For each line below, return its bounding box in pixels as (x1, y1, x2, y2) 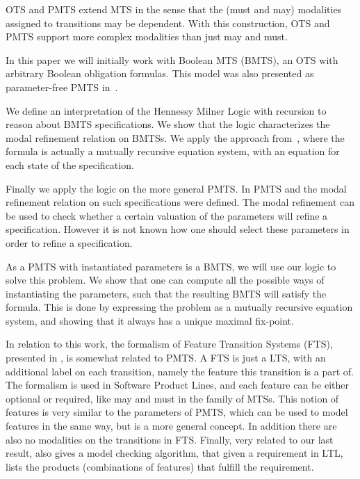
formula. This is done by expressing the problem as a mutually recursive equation (6, 300, 353, 314)
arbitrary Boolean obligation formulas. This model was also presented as (6, 66, 314, 81)
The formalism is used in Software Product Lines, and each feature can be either (6, 377, 349, 392)
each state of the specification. (6, 157, 134, 172)
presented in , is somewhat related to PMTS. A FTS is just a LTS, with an (6, 350, 326, 365)
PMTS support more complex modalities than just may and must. (6, 29, 288, 44)
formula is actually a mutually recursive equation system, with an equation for (6, 144, 340, 159)
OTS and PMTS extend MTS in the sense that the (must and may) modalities (6, 2, 342, 16)
